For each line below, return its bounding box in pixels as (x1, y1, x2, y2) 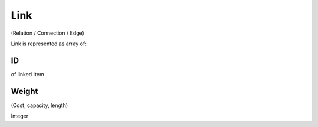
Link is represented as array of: (11, 40, 87, 47)
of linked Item (11, 71, 44, 78)
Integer (11, 112, 29, 120)
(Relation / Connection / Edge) (11, 29, 85, 36)
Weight (11, 86, 38, 96)
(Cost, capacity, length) (11, 102, 68, 109)
